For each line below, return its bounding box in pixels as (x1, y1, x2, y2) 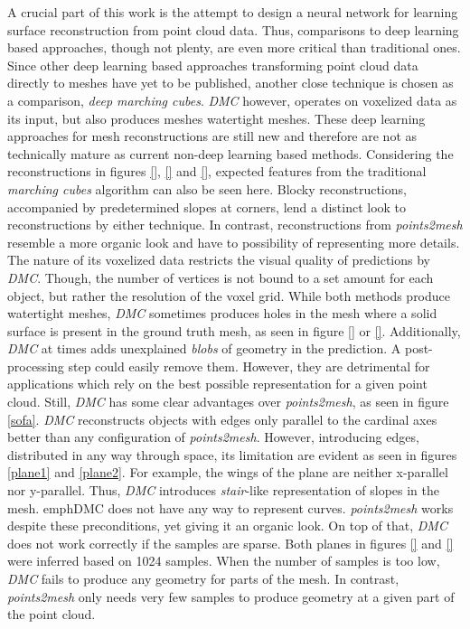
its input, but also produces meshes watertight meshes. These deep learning (7, 108, 426, 127)
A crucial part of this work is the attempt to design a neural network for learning (7, 3, 458, 21)
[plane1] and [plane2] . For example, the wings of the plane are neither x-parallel (7, 463, 448, 482)
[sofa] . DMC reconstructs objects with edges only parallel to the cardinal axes (7, 409, 437, 428)
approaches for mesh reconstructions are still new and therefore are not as (7, 127, 418, 146)
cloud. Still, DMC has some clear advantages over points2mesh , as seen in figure (7, 392, 449, 411)
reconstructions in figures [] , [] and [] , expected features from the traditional (7, 162, 427, 181)
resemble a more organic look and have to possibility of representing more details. (7, 232, 460, 251)
